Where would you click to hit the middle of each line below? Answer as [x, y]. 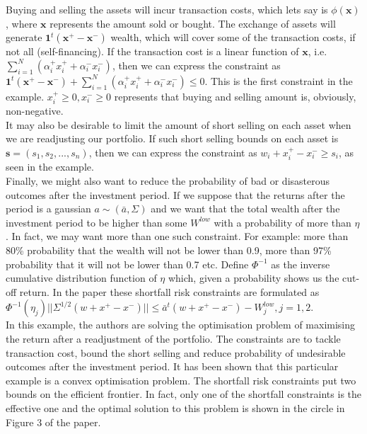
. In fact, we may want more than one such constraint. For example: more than [177, 236]
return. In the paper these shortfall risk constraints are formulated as [169, 291]
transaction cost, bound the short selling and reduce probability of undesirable [176, 352]
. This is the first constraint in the [279, 80]
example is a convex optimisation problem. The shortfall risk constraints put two [181, 380]
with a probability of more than [282, 222]
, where [22, 23]
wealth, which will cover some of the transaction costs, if [233, 37]
